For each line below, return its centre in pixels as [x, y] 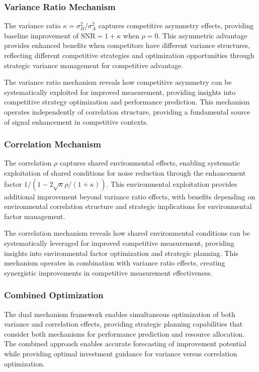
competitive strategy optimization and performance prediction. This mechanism [127, 102]
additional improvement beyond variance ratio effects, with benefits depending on [130, 196]
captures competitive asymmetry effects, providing [176, 25]
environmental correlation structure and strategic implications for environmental [128, 206]
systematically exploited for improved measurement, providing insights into [120, 92]
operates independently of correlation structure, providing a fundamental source [127, 111]
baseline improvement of [41, 35]
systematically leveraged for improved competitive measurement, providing [119, 243]
